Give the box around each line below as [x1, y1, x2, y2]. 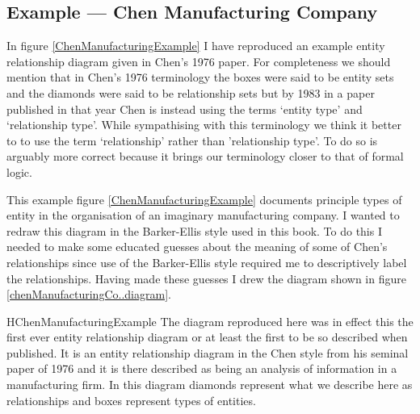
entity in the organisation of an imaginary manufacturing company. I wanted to [6, 207, 400, 224]
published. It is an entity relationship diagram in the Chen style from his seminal [6, 344, 409, 361]
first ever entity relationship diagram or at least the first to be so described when [6, 328, 408, 345]
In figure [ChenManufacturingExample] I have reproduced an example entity [6, 37, 385, 54]
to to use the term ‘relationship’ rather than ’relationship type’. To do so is [6, 132, 378, 148]
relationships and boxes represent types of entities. [6, 391, 256, 408]
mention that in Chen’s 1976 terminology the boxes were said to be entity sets [6, 69, 394, 86]
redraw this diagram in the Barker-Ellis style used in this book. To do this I [6, 222, 382, 239]
